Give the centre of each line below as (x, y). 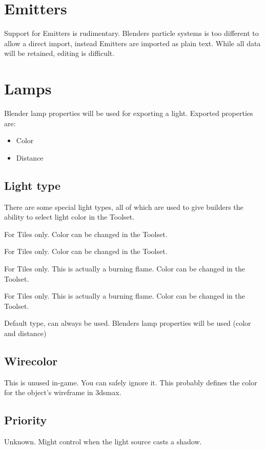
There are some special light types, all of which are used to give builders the (124, 207)
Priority (26, 420)
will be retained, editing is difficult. (59, 53)
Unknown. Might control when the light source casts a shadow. (103, 442)
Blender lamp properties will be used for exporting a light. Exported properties (129, 113)
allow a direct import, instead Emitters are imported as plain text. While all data (132, 43)
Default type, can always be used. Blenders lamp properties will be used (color (128, 323)
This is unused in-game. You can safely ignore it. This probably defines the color (131, 382)
